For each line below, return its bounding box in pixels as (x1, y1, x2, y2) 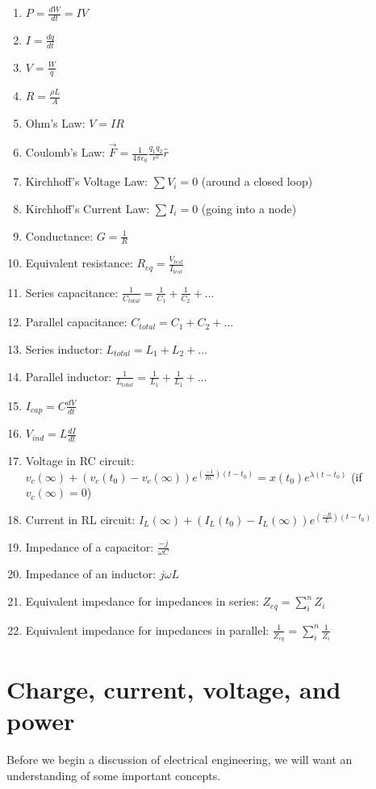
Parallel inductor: (25, 367, 112, 384)
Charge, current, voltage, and (6, 673, 341, 706)
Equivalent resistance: (25, 254, 133, 271)
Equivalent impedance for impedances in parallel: (25, 621, 269, 638)
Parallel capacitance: (25, 313, 127, 330)
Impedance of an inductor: (25, 565, 157, 582)
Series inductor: (25, 340, 102, 357)
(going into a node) (201, 199, 297, 216)
